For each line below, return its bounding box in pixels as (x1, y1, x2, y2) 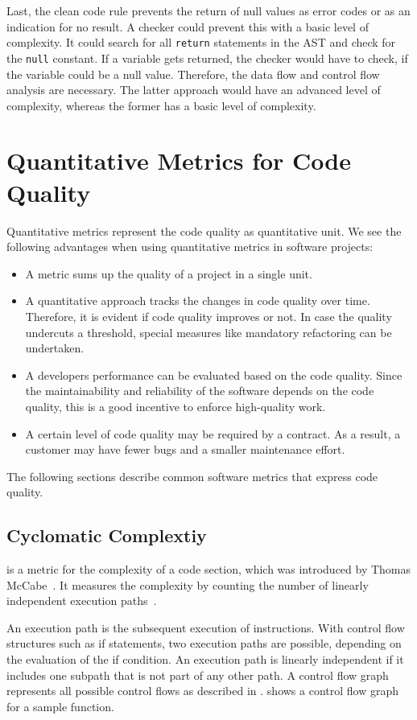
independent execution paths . (6, 592, 157, 609)
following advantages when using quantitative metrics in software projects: (6, 238, 374, 255)
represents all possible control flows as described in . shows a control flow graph (6, 682, 399, 699)
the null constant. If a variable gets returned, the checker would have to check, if (6, 49, 408, 66)
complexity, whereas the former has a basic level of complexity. (6, 97, 316, 113)
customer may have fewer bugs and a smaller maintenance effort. (25, 441, 345, 458)
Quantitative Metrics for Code (6, 144, 352, 177)
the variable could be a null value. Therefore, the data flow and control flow (6, 65, 380, 82)
